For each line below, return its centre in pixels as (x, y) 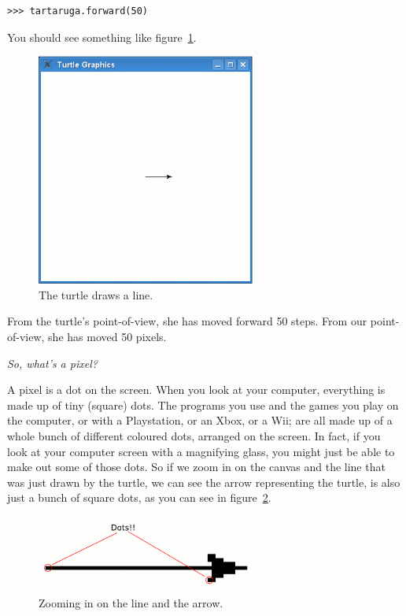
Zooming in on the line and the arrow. (131, 603)
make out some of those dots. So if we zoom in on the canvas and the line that (196, 467)
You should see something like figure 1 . (102, 37)
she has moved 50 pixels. (107, 337)
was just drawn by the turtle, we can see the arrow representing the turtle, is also (204, 482)
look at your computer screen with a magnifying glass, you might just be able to (201, 451)
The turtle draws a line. (96, 294)
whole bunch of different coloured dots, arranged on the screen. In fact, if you (194, 435)
